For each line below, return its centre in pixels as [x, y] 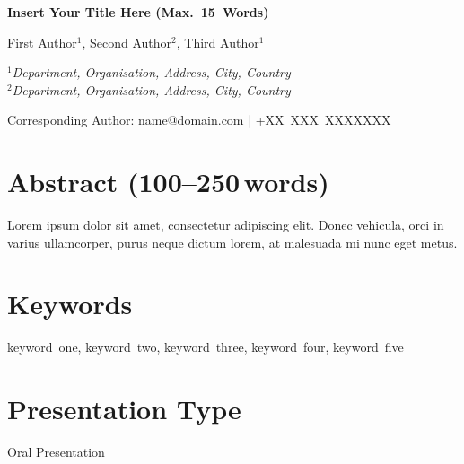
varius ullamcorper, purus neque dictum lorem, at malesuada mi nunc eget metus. [232, 242]
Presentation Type [124, 409]
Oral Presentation [56, 452]
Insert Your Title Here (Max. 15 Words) [138, 12]
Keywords [70, 304]
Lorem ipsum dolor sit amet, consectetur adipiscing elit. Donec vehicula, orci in [226, 225]
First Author [42, 42]
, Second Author [127, 42]
